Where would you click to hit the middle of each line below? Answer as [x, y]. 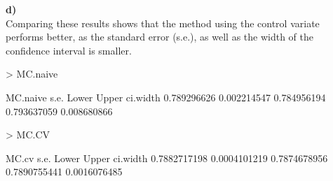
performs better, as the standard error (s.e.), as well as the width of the [159, 37]
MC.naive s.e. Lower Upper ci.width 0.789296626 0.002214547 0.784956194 [166, 97]
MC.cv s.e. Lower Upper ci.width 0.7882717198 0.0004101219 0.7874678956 [167, 158]
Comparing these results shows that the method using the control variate [163, 23]
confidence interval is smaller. [69, 50]
